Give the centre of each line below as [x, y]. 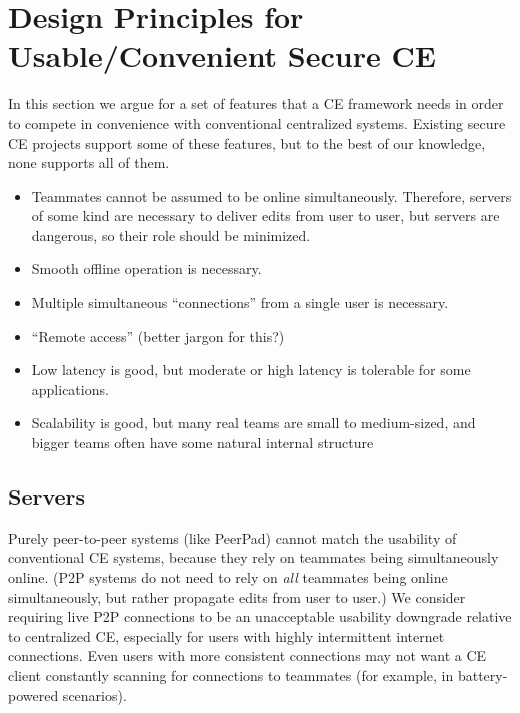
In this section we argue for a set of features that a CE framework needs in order [256, 103]
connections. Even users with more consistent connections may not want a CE [247, 655]
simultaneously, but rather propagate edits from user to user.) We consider [237, 596]
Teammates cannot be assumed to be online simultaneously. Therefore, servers [271, 195]
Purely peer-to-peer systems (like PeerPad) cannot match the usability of [232, 537]
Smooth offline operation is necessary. [146, 268]
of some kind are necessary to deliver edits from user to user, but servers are [265, 215]
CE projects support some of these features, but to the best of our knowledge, [247, 142]
